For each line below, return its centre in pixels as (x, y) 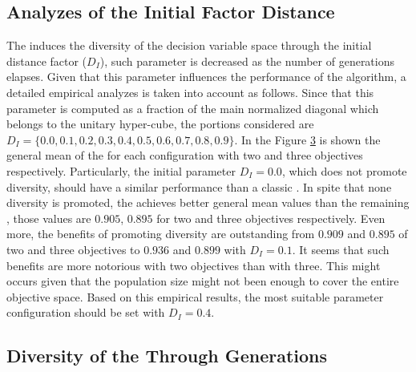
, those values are (49, 218)
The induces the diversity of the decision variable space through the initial (189, 45)
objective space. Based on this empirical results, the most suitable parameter (195, 296)
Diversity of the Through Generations (167, 356)
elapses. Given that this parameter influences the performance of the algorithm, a (206, 77)
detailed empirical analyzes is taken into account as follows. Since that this (190, 92)
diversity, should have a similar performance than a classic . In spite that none (199, 186)
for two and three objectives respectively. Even (271, 218)
